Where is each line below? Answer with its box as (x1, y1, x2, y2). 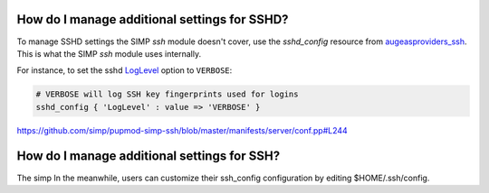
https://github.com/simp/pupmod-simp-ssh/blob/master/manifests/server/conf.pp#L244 (16, 124, 348, 135)
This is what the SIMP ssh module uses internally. (16, 48, 202, 59)
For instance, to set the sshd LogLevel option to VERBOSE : (16, 65, 233, 76)
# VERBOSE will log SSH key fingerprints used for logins (35, 89, 299, 99)
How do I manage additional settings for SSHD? (16, 12, 289, 27)
